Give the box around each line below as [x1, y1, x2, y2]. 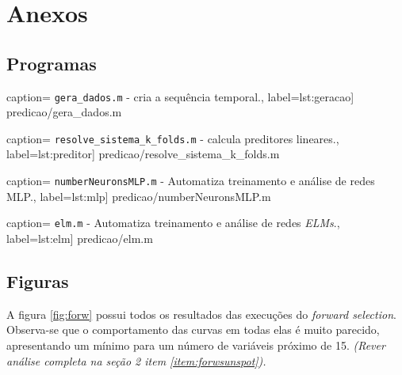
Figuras [6, 268, 69, 293]
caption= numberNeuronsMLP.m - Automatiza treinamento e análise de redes [6, 172, 375, 189]
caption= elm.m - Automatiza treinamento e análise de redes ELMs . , [6, 214, 340, 231]
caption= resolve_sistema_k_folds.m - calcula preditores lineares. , [6, 130, 339, 146]
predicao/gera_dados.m [6, 104, 122, 120]
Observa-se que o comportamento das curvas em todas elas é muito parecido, [6, 321, 380, 338]
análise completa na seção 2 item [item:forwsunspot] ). [6, 352, 266, 369]
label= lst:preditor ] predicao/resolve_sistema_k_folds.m [6, 146, 280, 162]
